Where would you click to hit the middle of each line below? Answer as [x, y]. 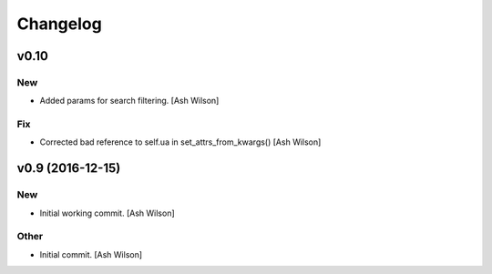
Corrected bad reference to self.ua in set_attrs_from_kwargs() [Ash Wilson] [180, 142]
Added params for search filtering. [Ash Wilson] [129, 101]
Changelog [59, 24]
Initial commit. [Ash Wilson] [91, 254]
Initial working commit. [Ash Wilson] [107, 213]
